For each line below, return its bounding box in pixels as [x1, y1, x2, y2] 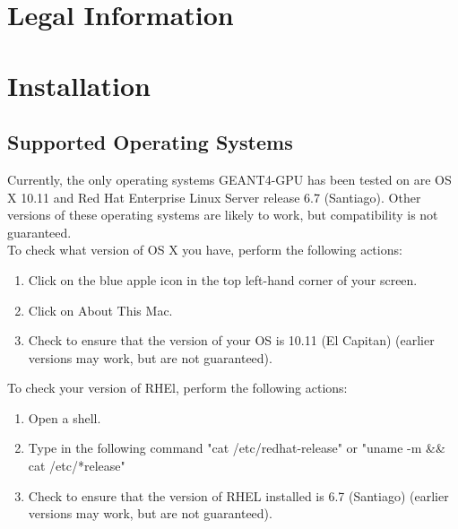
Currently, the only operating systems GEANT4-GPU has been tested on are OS [7, 169, 452, 188]
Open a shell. [28, 408, 101, 427]
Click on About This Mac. [28, 300, 173, 319]
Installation [7, 66, 151, 103]
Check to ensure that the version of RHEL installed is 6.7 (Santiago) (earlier [28, 486, 449, 505]
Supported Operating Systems [7, 128, 293, 156]
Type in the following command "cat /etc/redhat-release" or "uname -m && [28, 438, 445, 457]
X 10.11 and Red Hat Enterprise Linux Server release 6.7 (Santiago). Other [7, 187, 421, 206]
